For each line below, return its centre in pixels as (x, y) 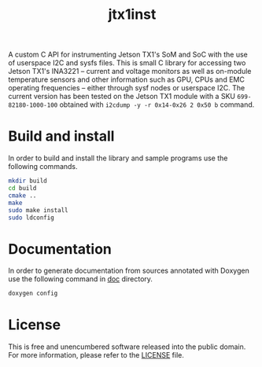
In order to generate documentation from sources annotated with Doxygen (129, 271)
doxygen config (33, 294)
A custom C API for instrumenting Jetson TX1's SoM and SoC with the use (128, 55)
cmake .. (22, 195)
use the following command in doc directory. (81, 279)
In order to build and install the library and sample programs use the (118, 158)
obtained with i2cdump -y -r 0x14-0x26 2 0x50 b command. (157, 105)
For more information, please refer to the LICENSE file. (96, 355)
